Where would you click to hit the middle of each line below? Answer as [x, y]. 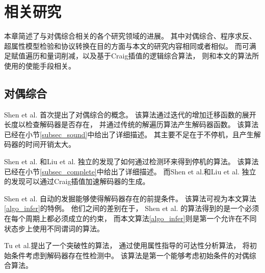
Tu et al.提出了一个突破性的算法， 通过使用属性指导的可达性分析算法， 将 [127, 245]
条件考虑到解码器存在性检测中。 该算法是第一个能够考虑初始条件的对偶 [130, 255]
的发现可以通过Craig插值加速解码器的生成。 [77, 181]
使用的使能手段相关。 [40, 65]
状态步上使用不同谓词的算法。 [54, 228]
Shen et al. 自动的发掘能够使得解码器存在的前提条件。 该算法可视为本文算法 [130, 198]
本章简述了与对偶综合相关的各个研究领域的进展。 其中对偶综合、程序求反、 [130, 36]
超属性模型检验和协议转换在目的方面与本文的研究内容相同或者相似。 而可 [127, 45]
